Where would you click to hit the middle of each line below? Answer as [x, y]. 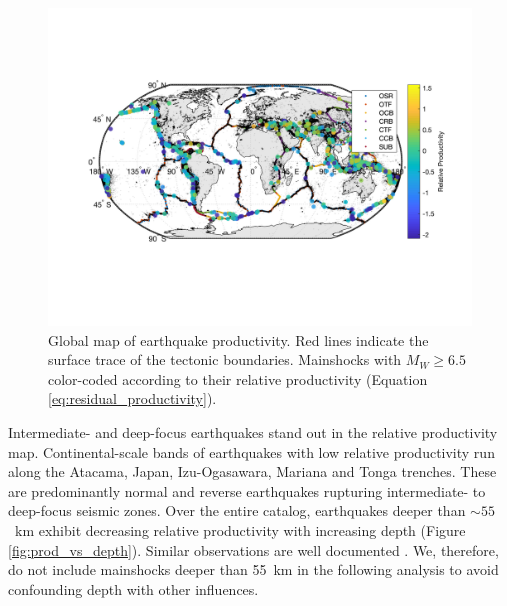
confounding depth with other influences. [133, 588]
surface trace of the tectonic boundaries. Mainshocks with [225, 359]
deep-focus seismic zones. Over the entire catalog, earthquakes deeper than [237, 510]
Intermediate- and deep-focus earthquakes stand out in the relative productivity [253, 431]
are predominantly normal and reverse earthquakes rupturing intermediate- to [247, 490]
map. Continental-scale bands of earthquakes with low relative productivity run [251, 451]
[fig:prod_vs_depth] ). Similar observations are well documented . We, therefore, [253, 549]
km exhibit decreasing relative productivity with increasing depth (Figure [240, 529]
